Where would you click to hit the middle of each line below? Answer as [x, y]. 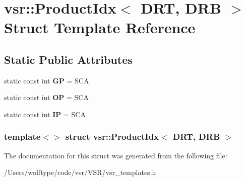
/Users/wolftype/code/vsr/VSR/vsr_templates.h [80, 172]
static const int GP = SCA [47, 80]
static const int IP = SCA [45, 114]
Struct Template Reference [100, 27]
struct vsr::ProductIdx [112, 137]
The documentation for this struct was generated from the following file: [116, 155]
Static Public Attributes [68, 59]
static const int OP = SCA [46, 97]
